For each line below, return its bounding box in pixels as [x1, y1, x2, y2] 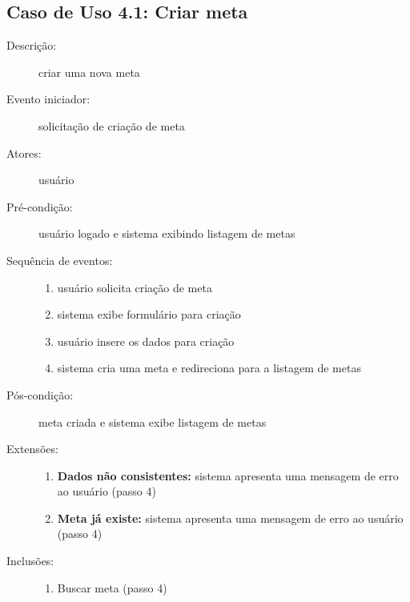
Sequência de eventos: [6, 251, 113, 268]
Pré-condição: [6, 198, 73, 215]
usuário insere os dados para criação [57, 332, 235, 349]
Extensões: [6, 440, 58, 457]
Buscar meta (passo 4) [57, 579, 167, 596]
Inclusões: [6, 552, 54, 569]
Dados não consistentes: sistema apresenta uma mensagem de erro [57, 467, 399, 484]
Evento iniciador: [6, 90, 90, 107]
